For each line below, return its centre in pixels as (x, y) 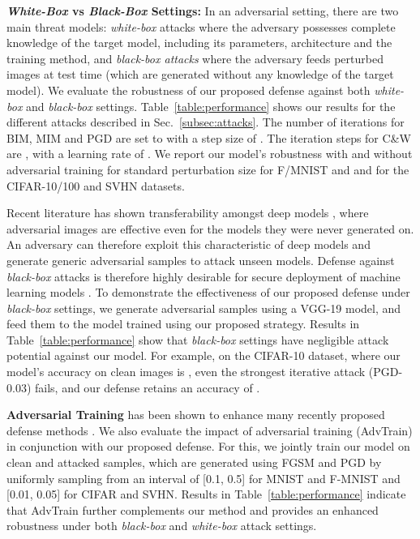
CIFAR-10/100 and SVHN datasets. (96, 185)
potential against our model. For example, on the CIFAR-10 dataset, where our (204, 355)
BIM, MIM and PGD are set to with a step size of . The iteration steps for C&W (209, 137)
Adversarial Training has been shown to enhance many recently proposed (196, 415)
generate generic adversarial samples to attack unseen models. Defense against (201, 260)
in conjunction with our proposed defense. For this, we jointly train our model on (208, 446)
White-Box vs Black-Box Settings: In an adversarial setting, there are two (203, 11)
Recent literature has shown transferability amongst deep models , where (188, 213)
